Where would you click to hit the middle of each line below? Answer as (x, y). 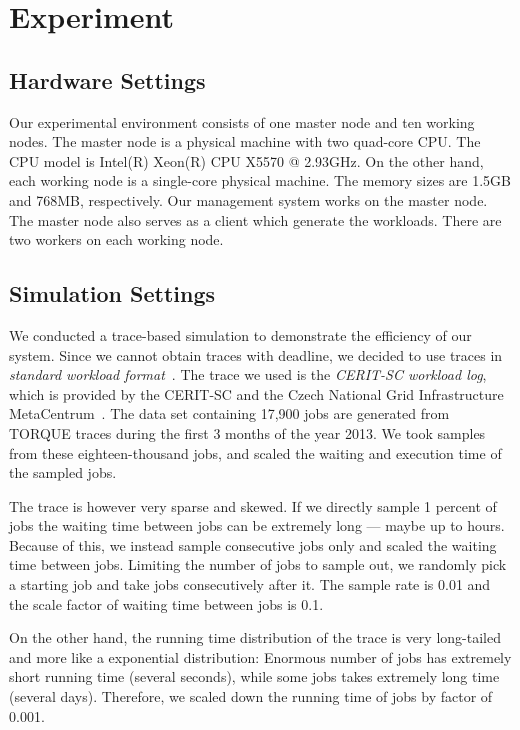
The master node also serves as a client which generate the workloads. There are (255, 219)
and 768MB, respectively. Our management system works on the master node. (248, 199)
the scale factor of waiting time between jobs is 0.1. (166, 603)
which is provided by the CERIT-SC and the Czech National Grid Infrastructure (256, 393)
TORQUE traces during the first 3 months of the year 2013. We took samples (247, 432)
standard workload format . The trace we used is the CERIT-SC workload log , (248, 374)
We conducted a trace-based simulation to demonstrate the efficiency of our (240, 334)
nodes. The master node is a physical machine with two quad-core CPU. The (245, 141)
